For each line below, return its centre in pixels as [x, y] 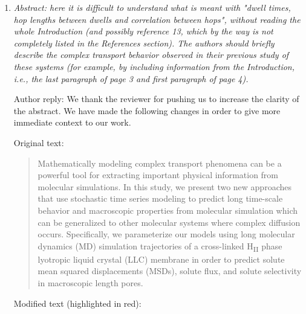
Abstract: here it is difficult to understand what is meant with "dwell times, [152, 7]
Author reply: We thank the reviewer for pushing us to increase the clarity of [156, 99]
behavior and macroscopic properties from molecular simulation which [168, 210]
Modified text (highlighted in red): [77, 303]
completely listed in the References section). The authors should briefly [144, 43]
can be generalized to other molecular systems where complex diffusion [169, 222]
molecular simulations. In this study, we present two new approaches [164, 186]
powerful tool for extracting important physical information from [158, 175]
